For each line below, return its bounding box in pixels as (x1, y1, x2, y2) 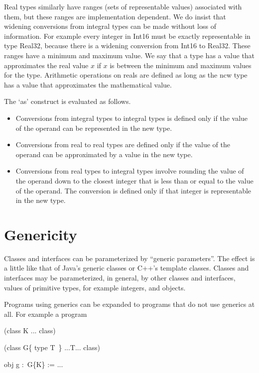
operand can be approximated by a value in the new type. (15, 149, 193, 159)
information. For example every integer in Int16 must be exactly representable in (4, 30, 251, 41)
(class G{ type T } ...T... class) (4, 342, 100, 352)
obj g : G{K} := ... (4, 359, 63, 369)
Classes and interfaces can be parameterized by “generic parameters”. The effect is (4, 253, 255, 263)
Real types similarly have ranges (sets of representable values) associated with (4, 1, 242, 11)
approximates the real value (4, 60, 89, 70)
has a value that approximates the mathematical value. (4, 79, 172, 90)
